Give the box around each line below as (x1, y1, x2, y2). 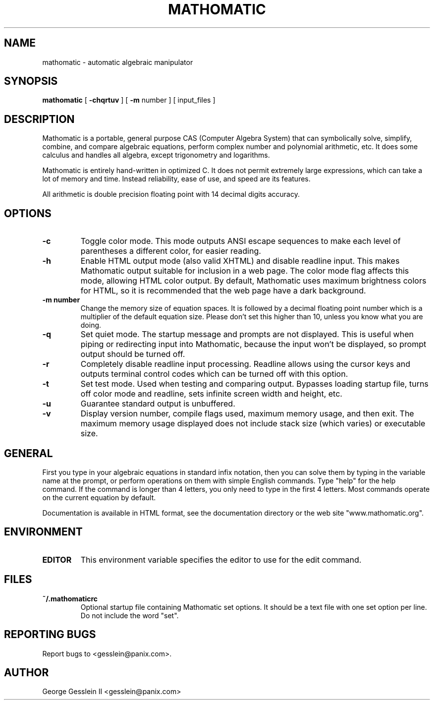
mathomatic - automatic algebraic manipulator (42, 58, 193, 66)
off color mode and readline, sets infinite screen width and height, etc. (80, 389, 342, 399)
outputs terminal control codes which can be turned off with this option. (80, 369, 348, 379)
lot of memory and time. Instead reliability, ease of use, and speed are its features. (42, 175, 311, 183)
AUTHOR (4, 666, 49, 679)
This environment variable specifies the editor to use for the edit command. (80, 554, 362, 565)
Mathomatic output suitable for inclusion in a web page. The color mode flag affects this (80, 266, 409, 276)
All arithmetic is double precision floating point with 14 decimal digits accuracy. (42, 190, 300, 199)
